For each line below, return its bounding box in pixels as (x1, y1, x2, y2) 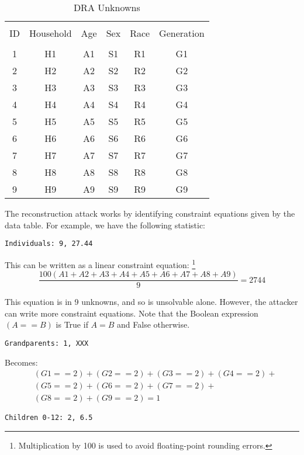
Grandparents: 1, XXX (5, 339, 89, 348)
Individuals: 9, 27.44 (5, 239, 93, 248)
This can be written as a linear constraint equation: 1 (5, 256, 196, 270)
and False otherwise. (117, 318, 190, 331)
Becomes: (5, 356, 38, 368)
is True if (56, 318, 88, 331)
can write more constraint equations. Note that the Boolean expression (5, 307, 258, 319)
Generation (159, 26, 205, 40)
